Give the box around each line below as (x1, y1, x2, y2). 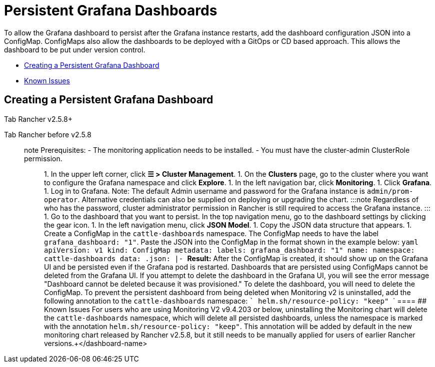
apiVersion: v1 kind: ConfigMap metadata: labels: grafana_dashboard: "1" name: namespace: (44, 246, 415, 254)
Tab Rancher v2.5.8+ (4, 114, 72, 123)
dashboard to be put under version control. (4, 45, 145, 54)
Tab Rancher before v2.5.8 (4, 130, 91, 139)
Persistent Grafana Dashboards (4, 2, 217, 19)
